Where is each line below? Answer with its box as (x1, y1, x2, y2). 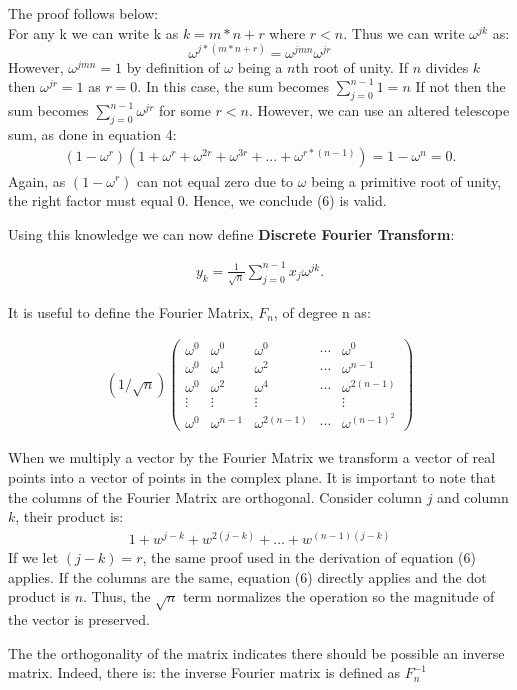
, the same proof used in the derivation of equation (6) (142, 547, 476, 568)
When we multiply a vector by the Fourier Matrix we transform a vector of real (8, 447, 496, 468)
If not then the (415, 76, 506, 97)
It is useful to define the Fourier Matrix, (8, 301, 254, 322)
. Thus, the (83, 586, 151, 607)
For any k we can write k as (8, 22, 179, 43)
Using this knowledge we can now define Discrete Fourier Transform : (8, 223, 455, 244)
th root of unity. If (295, 56, 408, 77)
